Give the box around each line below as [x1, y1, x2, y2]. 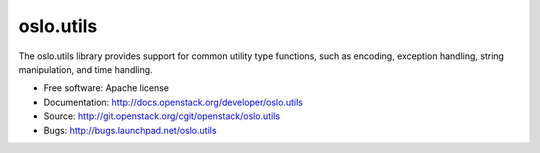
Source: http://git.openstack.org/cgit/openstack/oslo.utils [43, 110, 280, 122]
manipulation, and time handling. [18, 63, 154, 75]
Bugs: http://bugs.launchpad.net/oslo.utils [43, 124, 217, 136]
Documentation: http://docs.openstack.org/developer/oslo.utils [43, 96, 304, 108]
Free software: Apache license [43, 82, 170, 94]
